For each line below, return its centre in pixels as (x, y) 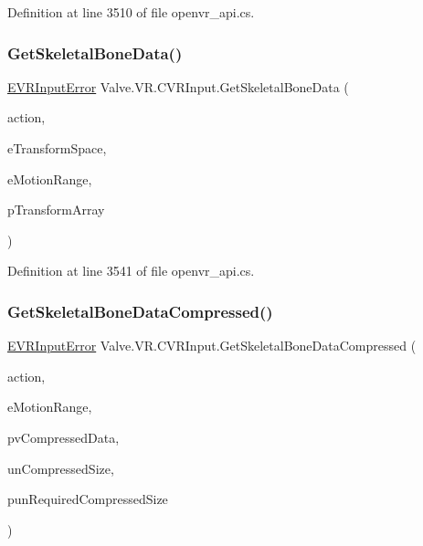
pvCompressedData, (63, 437)
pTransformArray (56, 210)
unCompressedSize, (61, 468)
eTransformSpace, (57, 148)
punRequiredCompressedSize (88, 499)
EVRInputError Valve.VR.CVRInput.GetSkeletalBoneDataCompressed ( (212, 346)
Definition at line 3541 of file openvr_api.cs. (131, 271)
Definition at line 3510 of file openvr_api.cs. (131, 12)
